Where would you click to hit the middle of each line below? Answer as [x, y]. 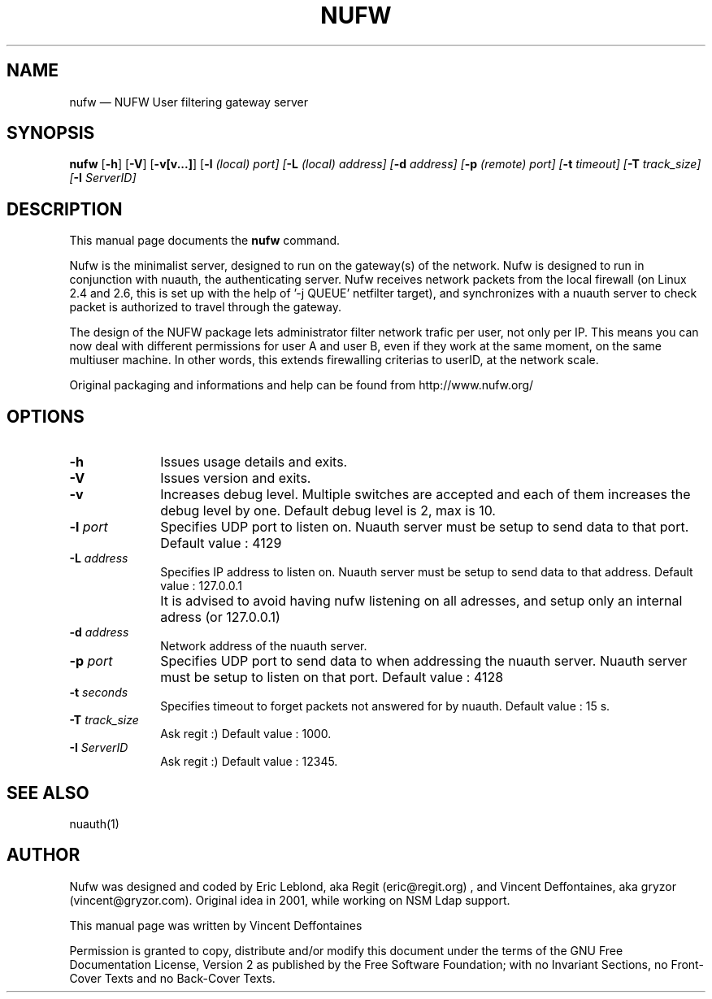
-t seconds [99, 693]
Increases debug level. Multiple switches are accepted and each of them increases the [425, 495]
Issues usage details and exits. [254, 462]
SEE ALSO [48, 793]
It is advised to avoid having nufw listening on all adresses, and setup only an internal [421, 601]
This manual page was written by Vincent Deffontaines [216, 925]
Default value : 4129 [221, 543]
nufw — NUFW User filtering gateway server [189, 102]
